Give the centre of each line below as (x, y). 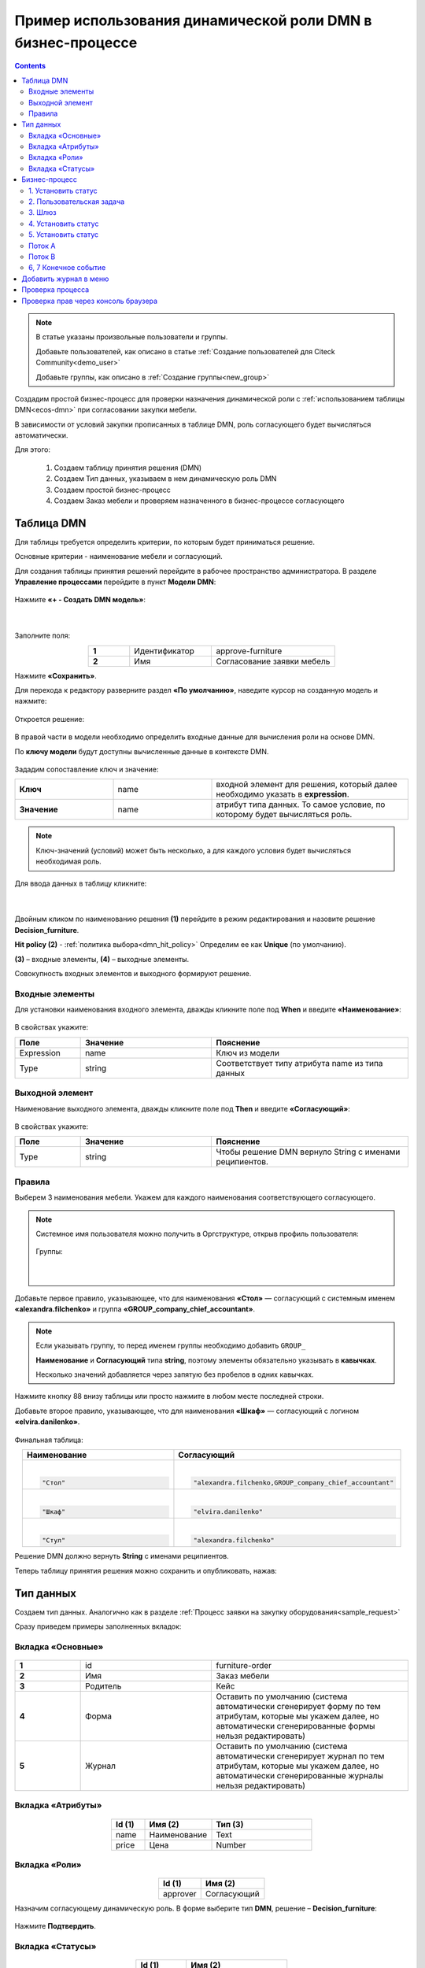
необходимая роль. (68, 861)
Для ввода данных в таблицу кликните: (81, 883)
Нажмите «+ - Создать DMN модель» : (80, 600)
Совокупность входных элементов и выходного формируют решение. (133, 973)
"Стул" (54, 1540)
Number (231, 1844)
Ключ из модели (248, 1052)
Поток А (42, 246)
